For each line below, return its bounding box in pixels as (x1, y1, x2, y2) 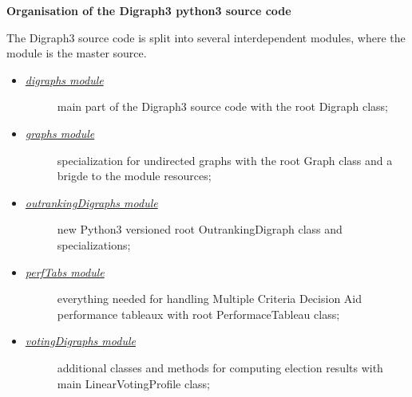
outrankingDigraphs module (25, 194, 158, 210)
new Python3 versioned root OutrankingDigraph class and (57, 221, 343, 238)
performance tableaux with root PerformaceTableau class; (57, 305, 340, 322)
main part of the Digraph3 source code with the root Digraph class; (57, 98, 389, 115)
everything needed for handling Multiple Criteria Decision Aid (57, 290, 362, 307)
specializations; (57, 236, 131, 253)
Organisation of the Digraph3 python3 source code (6, 2, 291, 18)
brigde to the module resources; (57, 167, 212, 184)
